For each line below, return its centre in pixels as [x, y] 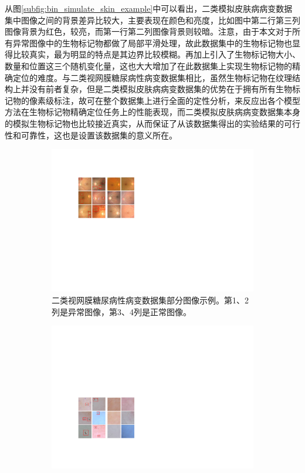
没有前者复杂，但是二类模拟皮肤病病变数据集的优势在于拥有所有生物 [160, 89]
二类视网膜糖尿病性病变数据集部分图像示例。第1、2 [150, 300]
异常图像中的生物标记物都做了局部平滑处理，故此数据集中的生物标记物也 [152, 43]
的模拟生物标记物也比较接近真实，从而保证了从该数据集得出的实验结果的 [144, 123]
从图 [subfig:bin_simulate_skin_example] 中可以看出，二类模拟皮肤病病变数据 [149, 8]
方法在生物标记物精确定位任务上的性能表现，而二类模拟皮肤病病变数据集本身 [152, 112]
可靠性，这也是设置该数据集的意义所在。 [99, 135]
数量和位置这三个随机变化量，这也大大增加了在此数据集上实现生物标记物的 [148, 65]
